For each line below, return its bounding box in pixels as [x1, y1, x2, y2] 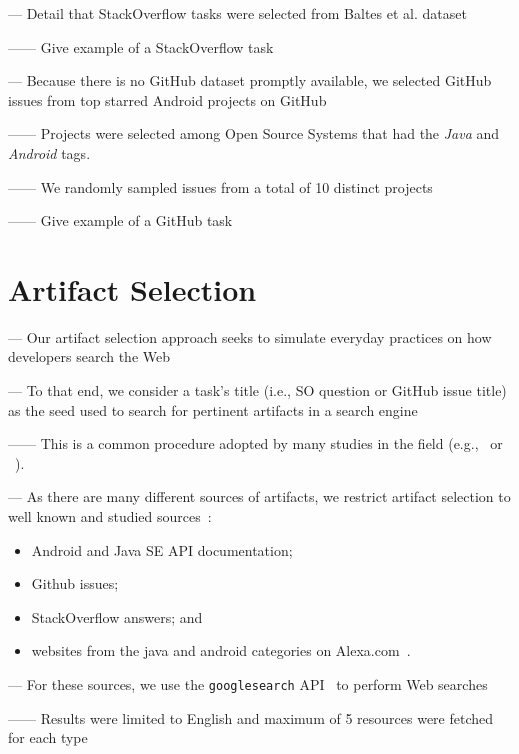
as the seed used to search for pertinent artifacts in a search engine [8, 399, 418, 420]
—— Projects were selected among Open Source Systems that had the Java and [8, 123, 500, 144]
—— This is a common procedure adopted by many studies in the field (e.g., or [8, 433, 503, 454]
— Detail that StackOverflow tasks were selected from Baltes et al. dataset [8, 3, 467, 23]
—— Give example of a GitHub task [8, 210, 233, 231]
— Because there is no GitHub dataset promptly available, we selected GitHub [8, 70, 492, 91]
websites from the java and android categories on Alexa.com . [31, 640, 411, 661]
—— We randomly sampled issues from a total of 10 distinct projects [8, 176, 433, 197]
